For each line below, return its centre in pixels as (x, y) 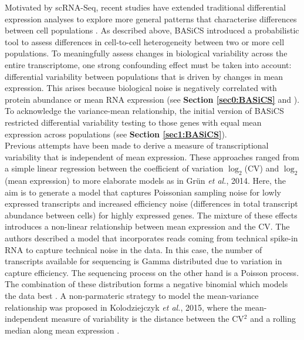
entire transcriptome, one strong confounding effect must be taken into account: (148, 64)
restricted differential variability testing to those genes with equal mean (133, 122)
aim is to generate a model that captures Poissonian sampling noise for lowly (143, 192)
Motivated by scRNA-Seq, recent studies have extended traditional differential (145, 7)
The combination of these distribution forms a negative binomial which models (146, 284)
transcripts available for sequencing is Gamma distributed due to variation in (143, 261)
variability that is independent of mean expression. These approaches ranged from (152, 156)
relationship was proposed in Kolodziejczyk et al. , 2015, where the (124, 307)
